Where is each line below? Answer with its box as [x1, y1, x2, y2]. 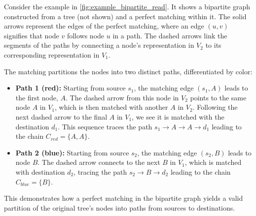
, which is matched [184, 157, 242, 167]
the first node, [15, 92, 58, 102]
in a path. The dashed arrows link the [112, 30, 227, 40]
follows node [67, 30, 105, 40]
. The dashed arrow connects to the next [37, 157, 160, 167]
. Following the [192, 102, 238, 112]
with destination [15, 166, 65, 177]
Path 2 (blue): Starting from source [15, 147, 129, 157]
